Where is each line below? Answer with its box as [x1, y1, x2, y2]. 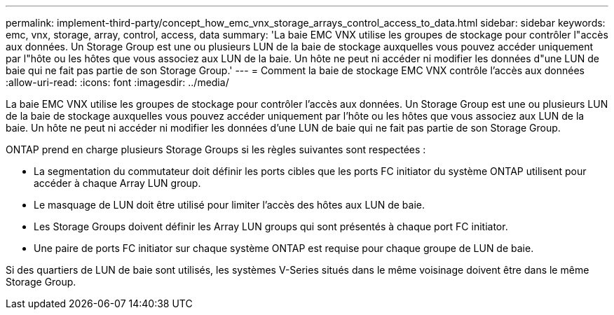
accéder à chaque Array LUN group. [34, 177, 201, 189]
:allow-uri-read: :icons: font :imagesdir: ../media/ [6, 76, 229, 88]
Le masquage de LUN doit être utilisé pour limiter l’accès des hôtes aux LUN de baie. [34, 199, 425, 211]
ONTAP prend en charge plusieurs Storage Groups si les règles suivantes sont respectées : [6, 143, 426, 155]
